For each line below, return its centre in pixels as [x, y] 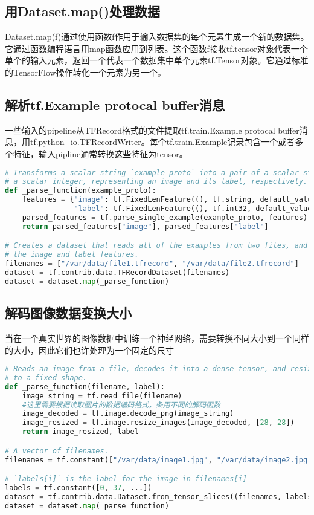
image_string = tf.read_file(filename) [102, 396]
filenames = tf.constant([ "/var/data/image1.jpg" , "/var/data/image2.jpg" [159, 460]
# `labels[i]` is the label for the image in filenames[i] [126, 479]
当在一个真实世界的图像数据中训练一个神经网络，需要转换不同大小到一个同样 [157, 338]
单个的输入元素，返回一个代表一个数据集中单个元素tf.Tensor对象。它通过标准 [157, 60]
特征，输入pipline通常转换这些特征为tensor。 [100, 153]
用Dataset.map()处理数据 [83, 11]
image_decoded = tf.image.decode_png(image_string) [128, 414]
